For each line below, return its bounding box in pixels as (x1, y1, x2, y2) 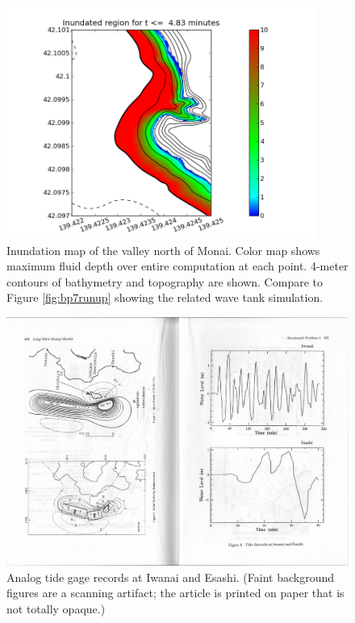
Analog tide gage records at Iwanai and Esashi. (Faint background (6, 568, 334, 585)
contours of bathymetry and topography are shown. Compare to (6, 273, 323, 290)
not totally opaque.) (6, 600, 106, 617)
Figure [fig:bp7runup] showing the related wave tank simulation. (6, 289, 324, 306)
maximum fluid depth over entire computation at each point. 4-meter (6, 257, 349, 274)
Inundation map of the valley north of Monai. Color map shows (6, 241, 320, 258)
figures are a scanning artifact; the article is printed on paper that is (6, 584, 345, 601)
